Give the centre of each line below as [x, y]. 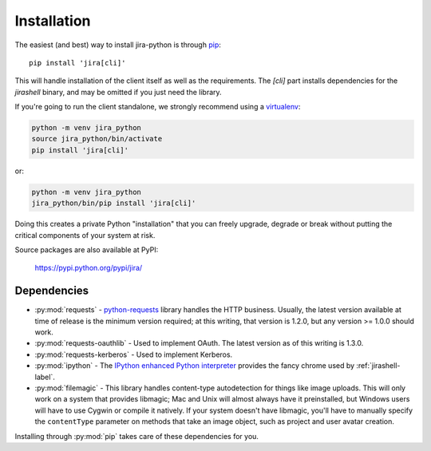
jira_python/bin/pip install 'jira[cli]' [114, 203]
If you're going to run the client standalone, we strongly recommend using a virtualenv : [158, 107]
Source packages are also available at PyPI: [87, 250]
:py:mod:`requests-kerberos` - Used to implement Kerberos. [134, 354]
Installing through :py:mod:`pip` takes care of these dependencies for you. [137, 436]
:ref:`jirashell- [378, 366]
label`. [45, 377]
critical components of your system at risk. [85, 235]
